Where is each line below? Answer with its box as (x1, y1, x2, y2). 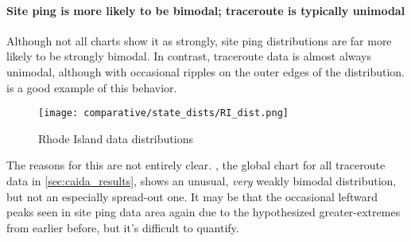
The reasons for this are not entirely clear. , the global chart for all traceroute (6, 157, 386, 173)
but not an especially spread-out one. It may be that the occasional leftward (6, 188, 378, 204)
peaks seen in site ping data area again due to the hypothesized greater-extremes (6, 204, 401, 220)
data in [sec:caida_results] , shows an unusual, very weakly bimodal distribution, (6, 173, 397, 189)
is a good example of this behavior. (6, 79, 177, 95)
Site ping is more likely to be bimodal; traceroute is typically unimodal (6, 2, 405, 18)
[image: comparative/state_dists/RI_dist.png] (38, 107, 289, 119)
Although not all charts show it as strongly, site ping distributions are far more (6, 32, 392, 49)
